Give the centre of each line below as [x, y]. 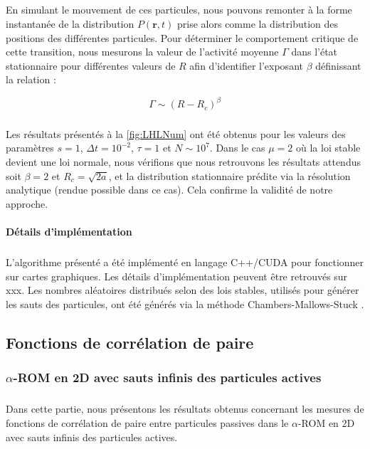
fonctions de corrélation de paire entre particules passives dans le [147, 422]
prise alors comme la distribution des [258, 23]
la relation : [31, 79]
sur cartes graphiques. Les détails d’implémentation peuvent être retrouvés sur [177, 276]
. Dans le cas [237, 148]
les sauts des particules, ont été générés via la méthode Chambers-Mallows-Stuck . [185, 303]
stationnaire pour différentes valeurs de [91, 65]
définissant [338, 65]
